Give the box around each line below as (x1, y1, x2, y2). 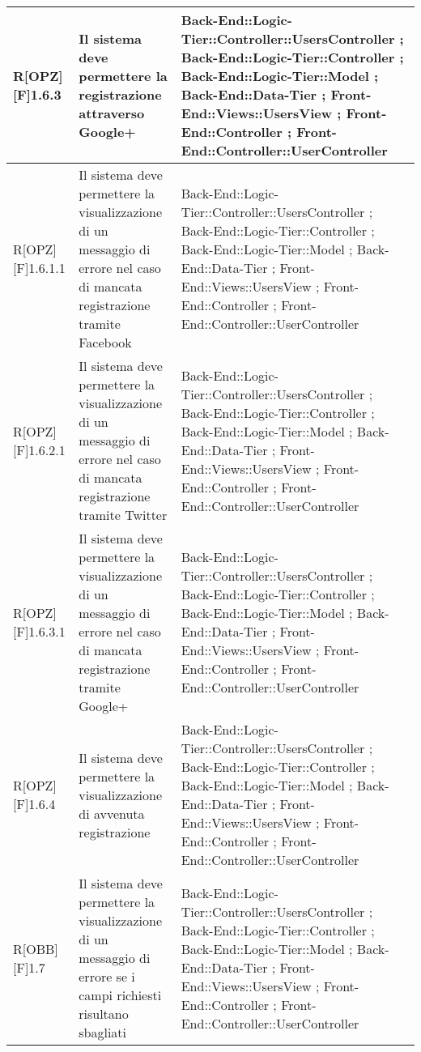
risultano (79, 1004, 129, 1023)
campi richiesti (79, 986, 162, 1004)
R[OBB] (13, 939, 58, 958)
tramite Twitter (79, 505, 168, 524)
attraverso (79, 104, 145, 122)
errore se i (79, 967, 135, 986)
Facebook (79, 333, 132, 351)
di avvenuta (79, 803, 145, 823)
